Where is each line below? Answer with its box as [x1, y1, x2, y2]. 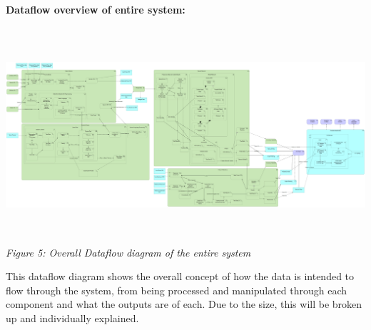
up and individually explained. [6, 310, 139, 325]
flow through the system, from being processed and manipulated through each [6, 282, 347, 297]
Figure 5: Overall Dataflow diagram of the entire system [6, 244, 251, 259]
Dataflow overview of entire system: [6, 2, 185, 16]
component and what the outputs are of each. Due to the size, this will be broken [6, 297, 362, 311]
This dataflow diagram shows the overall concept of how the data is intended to [6, 269, 355, 284]
